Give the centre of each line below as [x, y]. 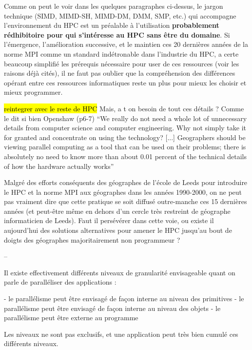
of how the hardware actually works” [59, 166]
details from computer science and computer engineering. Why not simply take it [125, 128]
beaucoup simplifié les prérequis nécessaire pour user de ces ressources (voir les [122, 63]
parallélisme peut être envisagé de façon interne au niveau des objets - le [112, 308]
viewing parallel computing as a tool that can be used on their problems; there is [125, 147]
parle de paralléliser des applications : [60, 282]
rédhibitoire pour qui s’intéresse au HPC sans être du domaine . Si [117, 34]
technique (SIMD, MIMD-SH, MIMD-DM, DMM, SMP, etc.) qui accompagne [120, 15]
